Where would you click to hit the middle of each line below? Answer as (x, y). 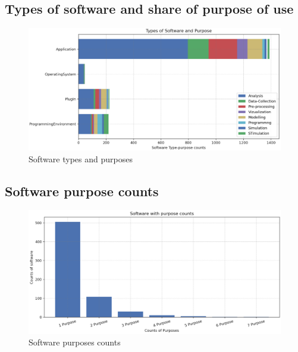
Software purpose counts (82, 191)
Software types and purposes (81, 158)
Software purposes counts (75, 342)
